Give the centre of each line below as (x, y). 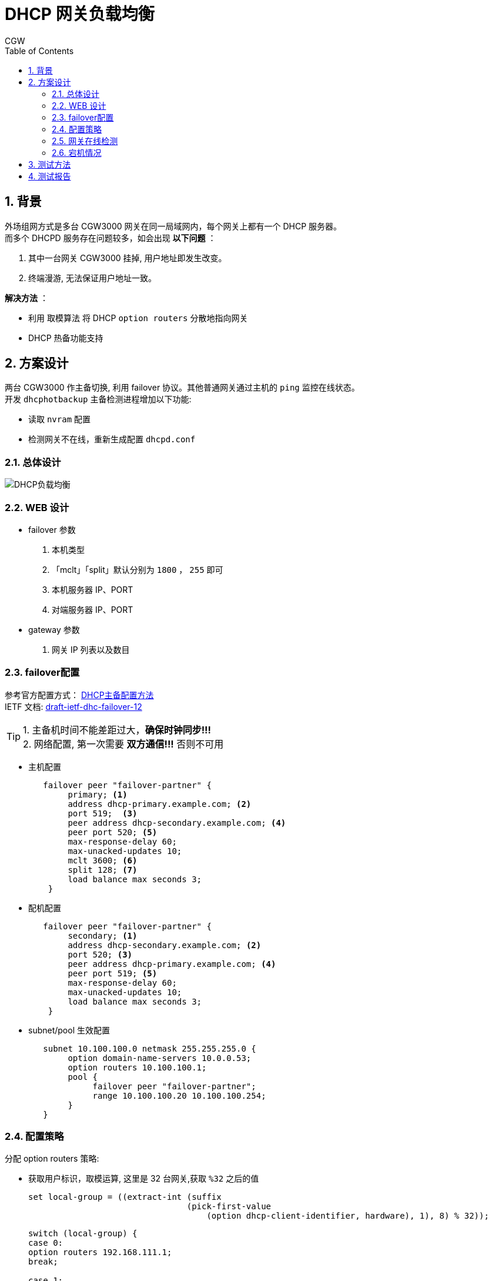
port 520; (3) (100, 954)
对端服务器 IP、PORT (93, 609)
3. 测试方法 (50, 164)
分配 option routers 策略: (52, 1159)
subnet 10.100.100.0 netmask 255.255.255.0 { (150, 1048)
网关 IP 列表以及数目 (91, 649)
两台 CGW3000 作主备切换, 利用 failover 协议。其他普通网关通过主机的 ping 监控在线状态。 (182, 388)
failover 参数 (52, 529)
